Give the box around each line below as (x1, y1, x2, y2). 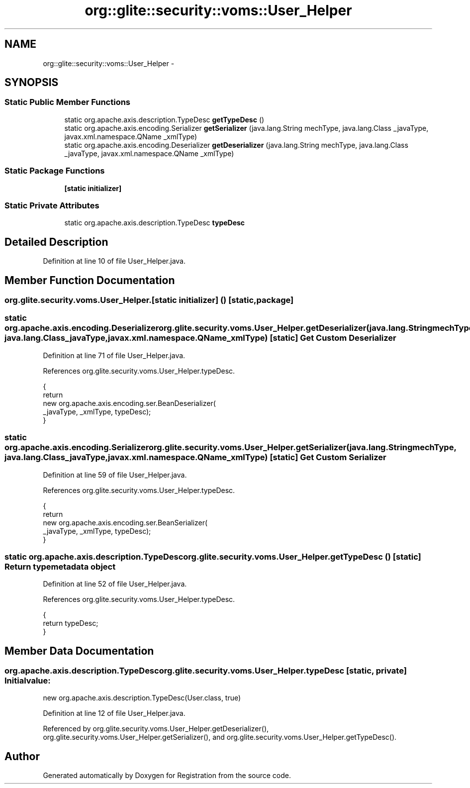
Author (4, 750, 40, 763)
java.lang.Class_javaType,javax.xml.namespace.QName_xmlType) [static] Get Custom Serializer (4, 452, 386, 463)
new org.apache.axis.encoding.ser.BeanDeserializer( (43, 398, 216, 407)
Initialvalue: (4, 676, 51, 686)
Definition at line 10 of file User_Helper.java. (43, 257, 186, 266)
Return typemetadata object (4, 561, 116, 572)
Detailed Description (4, 235, 108, 248)
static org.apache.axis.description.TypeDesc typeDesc (64, 218, 245, 227)
